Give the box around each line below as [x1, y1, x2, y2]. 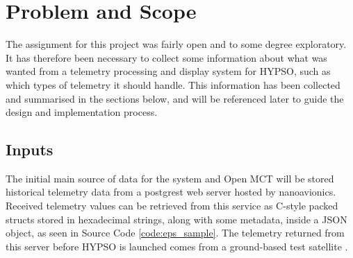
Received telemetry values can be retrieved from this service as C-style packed [6, 198, 338, 213]
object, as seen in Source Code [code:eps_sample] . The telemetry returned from [6, 225, 345, 240]
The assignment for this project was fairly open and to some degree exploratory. [6, 37, 347, 51]
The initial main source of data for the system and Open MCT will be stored [6, 171, 334, 185]
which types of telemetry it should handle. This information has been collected [6, 77, 340, 92]
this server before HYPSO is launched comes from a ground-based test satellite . [6, 239, 348, 253]
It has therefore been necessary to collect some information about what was [6, 50, 327, 64]
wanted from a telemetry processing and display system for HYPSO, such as [6, 64, 331, 78]
